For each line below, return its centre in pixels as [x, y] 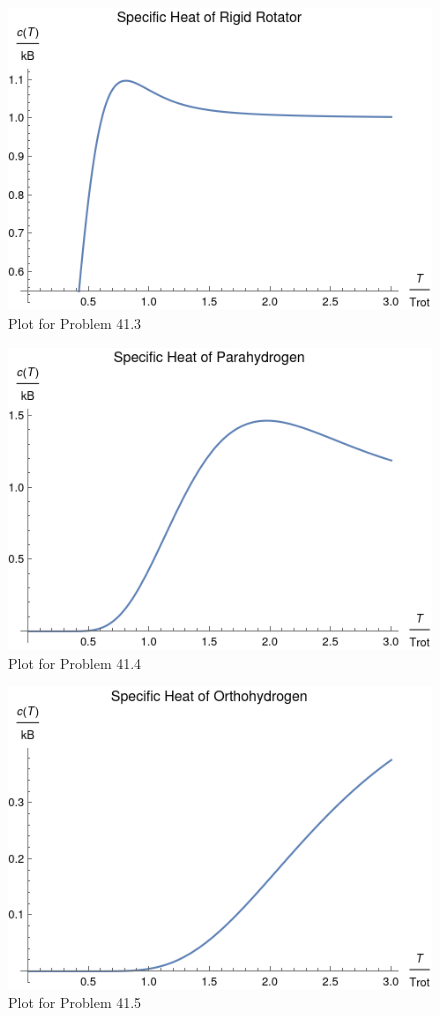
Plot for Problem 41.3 [75, 323]
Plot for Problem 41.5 [75, 1002]
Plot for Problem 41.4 [75, 662]
